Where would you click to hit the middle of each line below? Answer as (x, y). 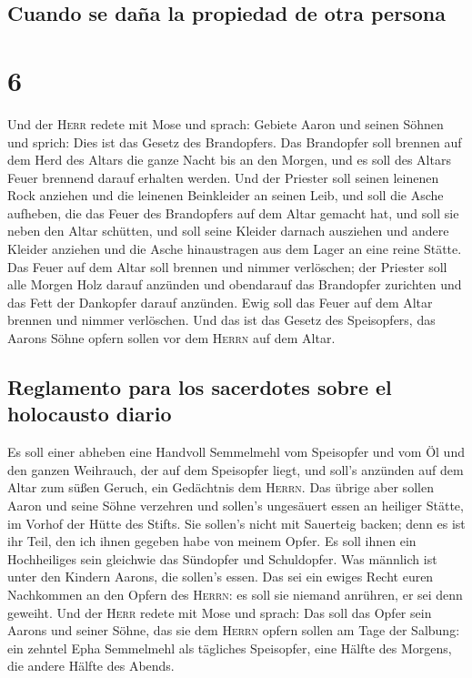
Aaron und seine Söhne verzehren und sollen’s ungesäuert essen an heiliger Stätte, (236, 505)
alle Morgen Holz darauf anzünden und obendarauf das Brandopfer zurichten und (235, 284)
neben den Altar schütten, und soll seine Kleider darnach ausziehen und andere (228, 231)
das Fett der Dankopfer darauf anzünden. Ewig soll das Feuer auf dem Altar (220, 302)
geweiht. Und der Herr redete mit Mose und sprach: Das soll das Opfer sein (220, 612)
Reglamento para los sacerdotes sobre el (200, 387)
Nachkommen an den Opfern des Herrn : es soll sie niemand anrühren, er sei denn (235, 594)
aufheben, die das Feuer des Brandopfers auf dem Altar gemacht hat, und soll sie (233, 213)
